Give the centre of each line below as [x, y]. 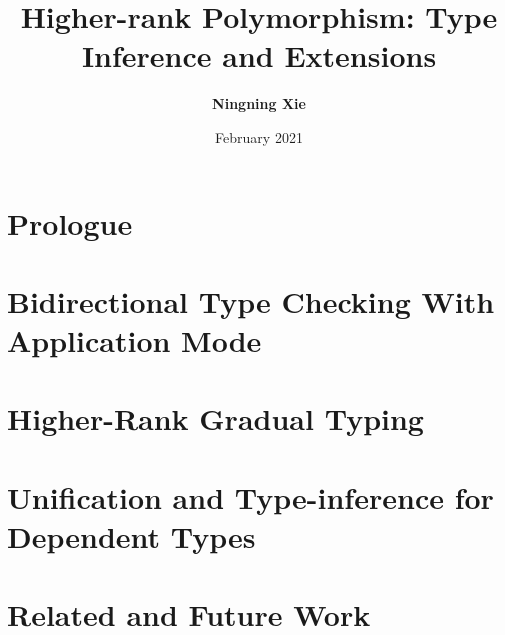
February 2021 [259, 136]
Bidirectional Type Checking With [251, 300]
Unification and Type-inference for [250, 496]
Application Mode [134, 340]
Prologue [70, 222]
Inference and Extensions [259, 55]
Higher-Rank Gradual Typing [215, 418]
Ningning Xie [259, 103]
